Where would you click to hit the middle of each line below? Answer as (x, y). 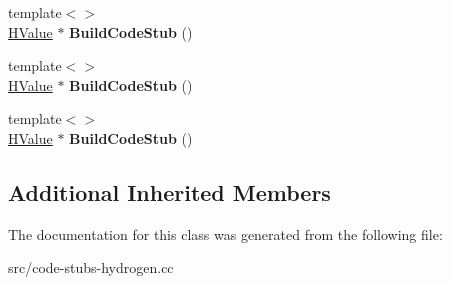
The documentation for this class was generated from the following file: (225, 233)
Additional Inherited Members (169, 191)
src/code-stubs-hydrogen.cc (91, 267)
